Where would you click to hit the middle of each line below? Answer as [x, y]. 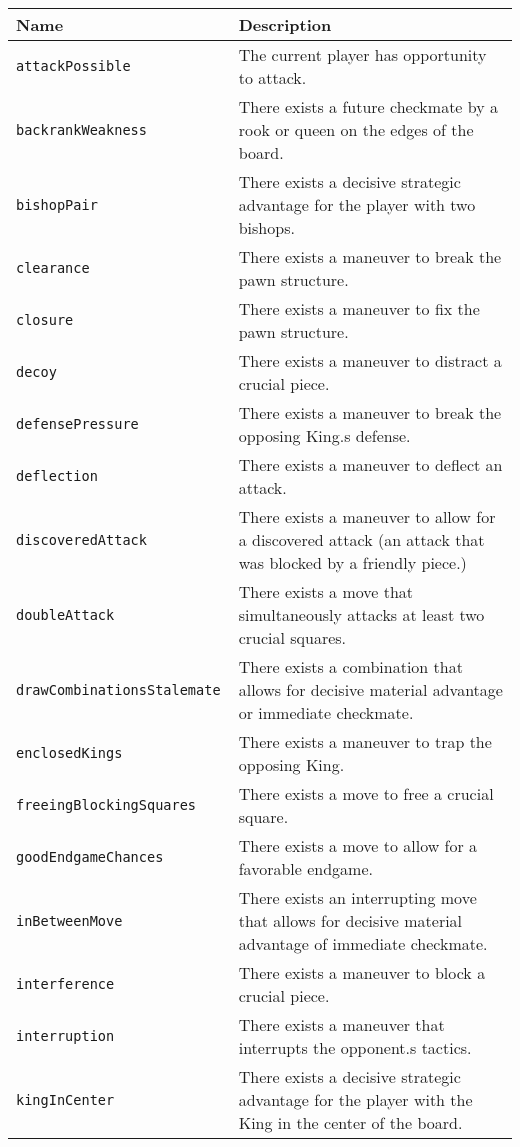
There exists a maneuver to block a [362, 972]
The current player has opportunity [362, 54]
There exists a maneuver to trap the [365, 741]
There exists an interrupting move [357, 897]
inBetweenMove [69, 920]
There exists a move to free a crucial [366, 793]
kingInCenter [65, 1099]
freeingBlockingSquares [106, 805]
